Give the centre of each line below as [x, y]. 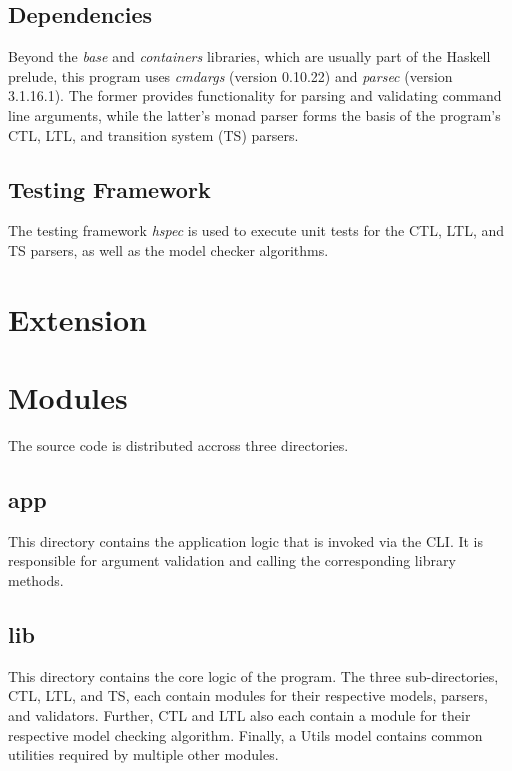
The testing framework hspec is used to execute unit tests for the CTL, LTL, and [256, 230]
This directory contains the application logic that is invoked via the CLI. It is [246, 540]
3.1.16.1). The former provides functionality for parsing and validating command [255, 95]
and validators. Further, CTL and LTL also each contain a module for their [239, 715]
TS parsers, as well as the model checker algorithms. [168, 249]
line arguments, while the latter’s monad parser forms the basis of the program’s [254, 114]
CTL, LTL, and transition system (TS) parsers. [153, 134]
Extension [77, 318]
